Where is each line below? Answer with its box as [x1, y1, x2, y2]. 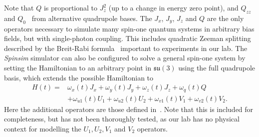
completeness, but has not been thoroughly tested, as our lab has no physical [4, 113, 240, 124]
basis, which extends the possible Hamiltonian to [4, 72, 154, 82]
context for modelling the [4, 123, 81, 133]
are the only [207, 12, 244, 23]
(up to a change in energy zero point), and [108, 2, 239, 12]
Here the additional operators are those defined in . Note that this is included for [4, 103, 254, 114]
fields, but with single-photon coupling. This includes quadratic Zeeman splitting [4, 33, 251, 43]
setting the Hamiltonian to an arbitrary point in [4, 62, 152, 72]
